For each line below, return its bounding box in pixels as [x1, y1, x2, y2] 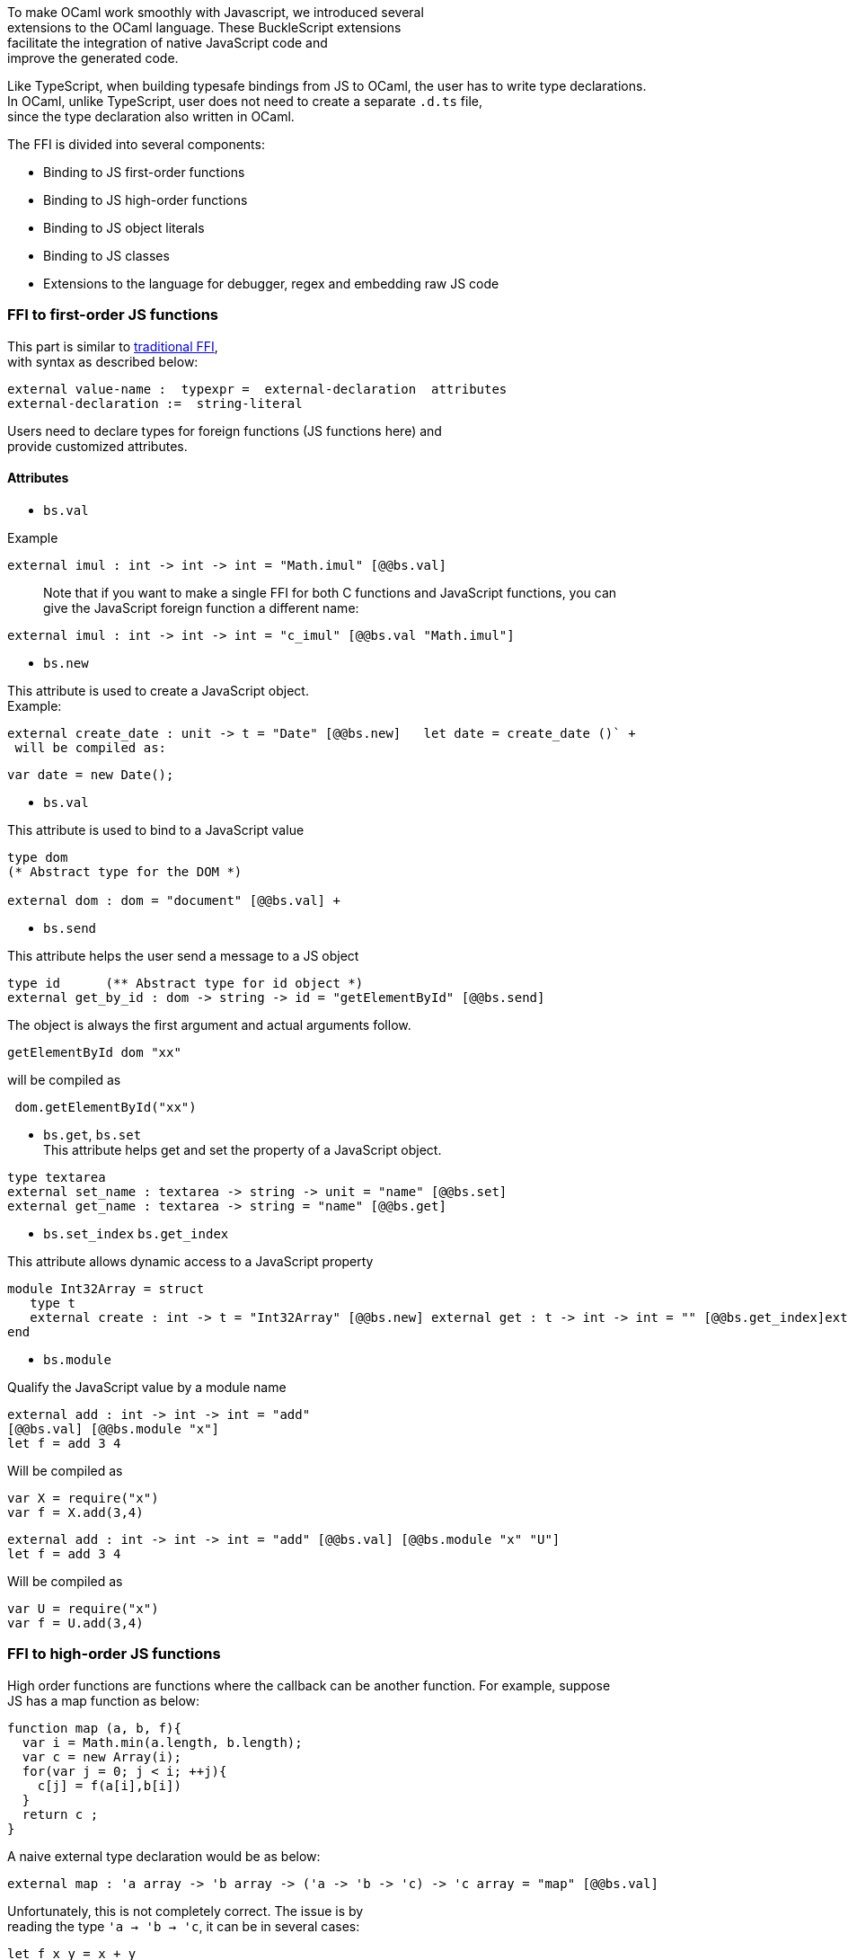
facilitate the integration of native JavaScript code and [7, 35, 328, 50]
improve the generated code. [7, 50, 179, 66]
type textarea [7, 1169, 106, 1184]
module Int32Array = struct [7, 1281, 205, 1296]
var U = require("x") [7, 1601, 159, 1616]
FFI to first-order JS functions [7, 306, 219, 324]
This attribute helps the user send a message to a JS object [7, 947, 359, 963]
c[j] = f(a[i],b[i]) [37, 1778, 181, 1793]
